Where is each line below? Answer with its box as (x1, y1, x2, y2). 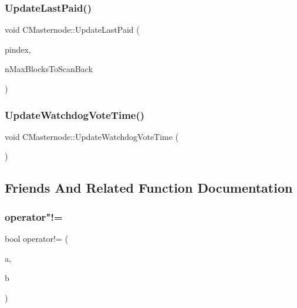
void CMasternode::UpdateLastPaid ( (5, 23, 140, 36)
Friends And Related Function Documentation (5, 179, 293, 197)
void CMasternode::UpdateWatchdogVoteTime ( (5, 130, 179, 142)
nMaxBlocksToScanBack (5, 63, 93, 75)
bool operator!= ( (5, 232, 68, 244)
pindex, (5, 43, 31, 55)
